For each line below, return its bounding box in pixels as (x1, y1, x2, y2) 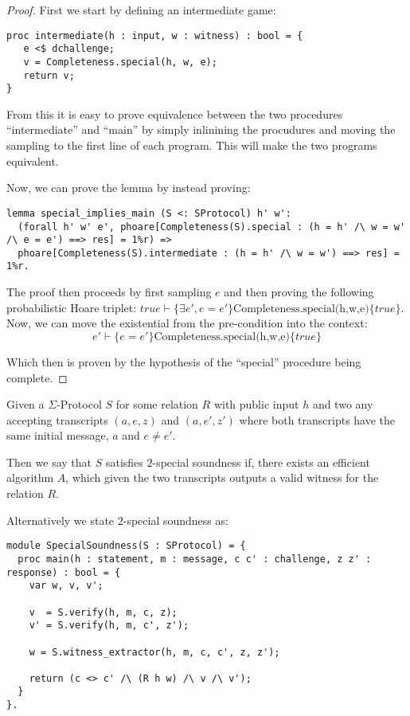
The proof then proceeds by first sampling (6, 284, 212, 300)
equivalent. (6, 152, 59, 169)
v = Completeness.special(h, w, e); (23, 56, 217, 68)
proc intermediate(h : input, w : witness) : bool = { (6, 29, 303, 41)
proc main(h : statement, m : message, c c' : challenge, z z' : (18, 553, 372, 565)
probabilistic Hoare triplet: (6, 299, 137, 315)
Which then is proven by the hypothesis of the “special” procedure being (6, 353, 361, 370)
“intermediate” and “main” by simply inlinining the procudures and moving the (6, 121, 396, 138)
